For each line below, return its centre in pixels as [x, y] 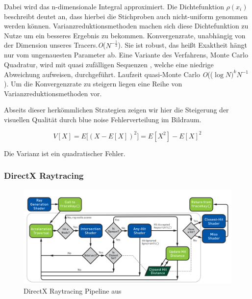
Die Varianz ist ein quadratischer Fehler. [65, 153]
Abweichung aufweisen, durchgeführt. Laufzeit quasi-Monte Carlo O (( [109, 74]
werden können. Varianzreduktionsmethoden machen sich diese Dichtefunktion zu [126, 26]
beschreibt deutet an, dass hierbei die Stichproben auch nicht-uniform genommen [126, 16]
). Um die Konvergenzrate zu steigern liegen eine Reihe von [93, 84]
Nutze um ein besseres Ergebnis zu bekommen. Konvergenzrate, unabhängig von [125, 35]
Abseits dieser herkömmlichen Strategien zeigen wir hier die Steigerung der [116, 110]
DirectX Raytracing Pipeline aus [73, 290]
